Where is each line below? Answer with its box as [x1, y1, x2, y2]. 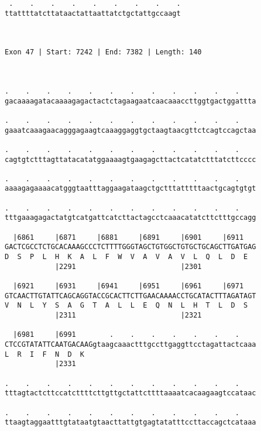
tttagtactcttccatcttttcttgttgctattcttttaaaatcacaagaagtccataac [5, 389, 256, 398]
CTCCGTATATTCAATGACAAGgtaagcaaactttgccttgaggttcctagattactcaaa [5, 340, 256, 349]
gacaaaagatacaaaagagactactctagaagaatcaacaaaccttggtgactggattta [5, 96, 256, 105]
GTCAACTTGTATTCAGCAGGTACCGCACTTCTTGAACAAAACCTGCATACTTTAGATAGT [5, 291, 256, 300]
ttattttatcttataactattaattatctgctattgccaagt [5, 9, 181, 18]
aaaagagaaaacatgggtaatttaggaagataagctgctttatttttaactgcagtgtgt [5, 184, 256, 193]
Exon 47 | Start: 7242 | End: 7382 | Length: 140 [5, 48, 202, 57]
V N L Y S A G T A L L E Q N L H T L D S [5, 301, 248, 310]
